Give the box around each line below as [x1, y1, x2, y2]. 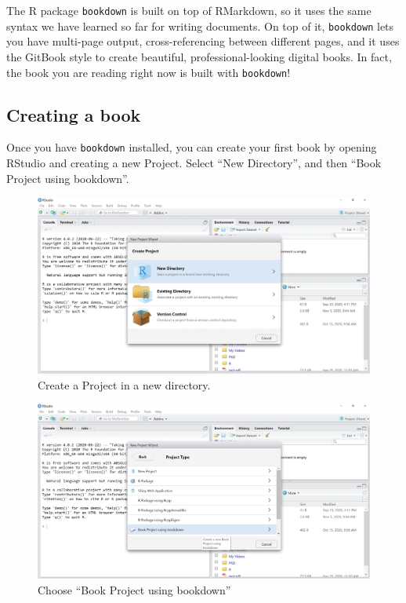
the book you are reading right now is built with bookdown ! [6, 64, 291, 80]
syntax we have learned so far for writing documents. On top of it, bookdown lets [6, 17, 394, 34]
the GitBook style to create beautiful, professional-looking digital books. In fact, [6, 48, 392, 64]
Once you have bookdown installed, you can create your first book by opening [6, 139, 377, 155]
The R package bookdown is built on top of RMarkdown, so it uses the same [6, 2, 372, 18]
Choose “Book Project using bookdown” [38, 581, 231, 598]
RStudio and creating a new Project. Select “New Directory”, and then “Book [6, 155, 382, 171]
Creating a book [6, 102, 141, 126]
